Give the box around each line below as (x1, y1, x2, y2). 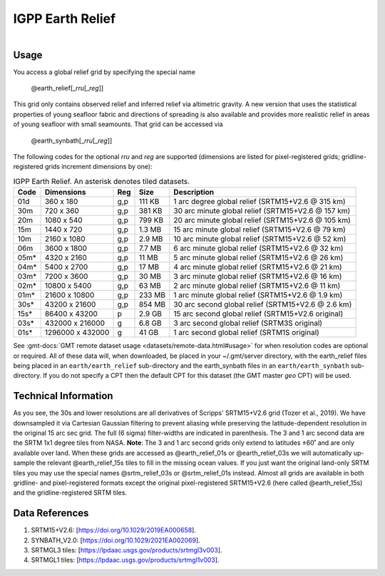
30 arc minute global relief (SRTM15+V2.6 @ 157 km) (173, 206, 351, 216)
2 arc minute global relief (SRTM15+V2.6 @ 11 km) (173, 281, 341, 291)
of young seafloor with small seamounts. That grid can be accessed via (13, 120, 224, 128)
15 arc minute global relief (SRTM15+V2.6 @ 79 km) (173, 225, 346, 235)
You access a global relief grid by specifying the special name (13, 68, 196, 76)
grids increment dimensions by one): (44, 163, 153, 171)
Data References (13, 507, 89, 520)
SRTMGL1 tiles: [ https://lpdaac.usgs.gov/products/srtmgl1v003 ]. (31, 556, 220, 565)
